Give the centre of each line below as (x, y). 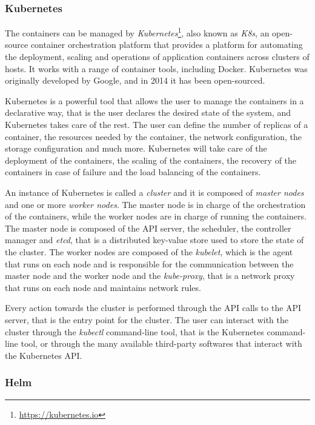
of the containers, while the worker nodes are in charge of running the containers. (156, 216)
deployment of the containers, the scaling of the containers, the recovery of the (151, 160)
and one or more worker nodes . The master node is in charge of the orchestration (155, 204)
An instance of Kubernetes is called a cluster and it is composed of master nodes (154, 192)
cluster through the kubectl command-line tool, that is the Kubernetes (134, 331)
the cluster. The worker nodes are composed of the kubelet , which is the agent (149, 251)
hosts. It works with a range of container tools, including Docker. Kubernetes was (156, 68)
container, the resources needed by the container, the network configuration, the (153, 136)
